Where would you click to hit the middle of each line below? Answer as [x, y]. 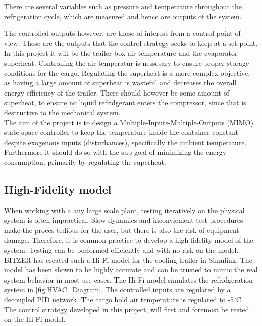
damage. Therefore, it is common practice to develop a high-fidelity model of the [129, 240]
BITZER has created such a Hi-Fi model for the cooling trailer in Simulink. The [128, 260]
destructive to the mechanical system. [62, 112]
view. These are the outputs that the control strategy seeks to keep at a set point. [131, 43]
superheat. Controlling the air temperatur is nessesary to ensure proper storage [127, 62]
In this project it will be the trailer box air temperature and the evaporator [121, 53]
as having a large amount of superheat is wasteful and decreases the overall [120, 83]
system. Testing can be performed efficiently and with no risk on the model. [121, 250]
